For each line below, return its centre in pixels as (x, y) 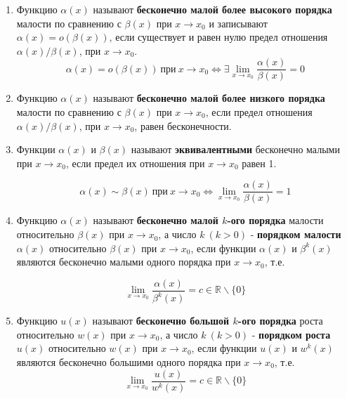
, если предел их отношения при (135, 163)
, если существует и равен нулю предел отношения (218, 37)
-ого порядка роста (280, 321)
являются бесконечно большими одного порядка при (129, 362)
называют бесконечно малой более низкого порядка (209, 98)
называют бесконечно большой (161, 321)
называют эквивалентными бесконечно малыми (235, 149)
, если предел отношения (259, 112)
